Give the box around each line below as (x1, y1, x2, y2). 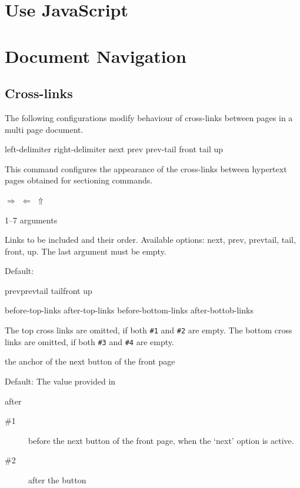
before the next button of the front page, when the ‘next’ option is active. (28, 434, 294, 446)
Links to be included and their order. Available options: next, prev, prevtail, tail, (5, 233, 296, 246)
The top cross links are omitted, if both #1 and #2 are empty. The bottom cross (5, 324, 292, 336)
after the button (28, 473, 86, 486)
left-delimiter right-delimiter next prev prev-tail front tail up (5, 143, 224, 155)
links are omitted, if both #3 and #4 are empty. (5, 335, 174, 347)
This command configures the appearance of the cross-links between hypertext (5, 162, 287, 175)
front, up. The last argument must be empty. (5, 245, 166, 257)
